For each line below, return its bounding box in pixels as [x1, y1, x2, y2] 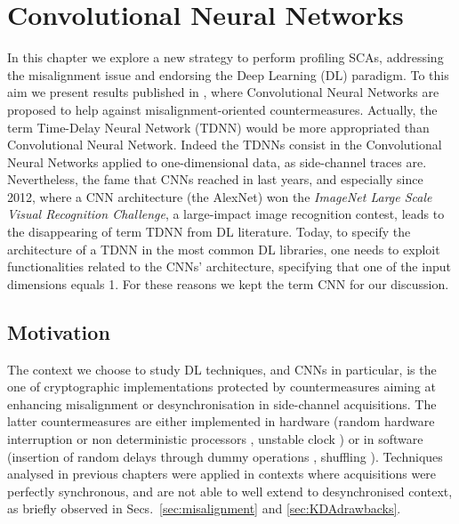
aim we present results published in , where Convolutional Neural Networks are [7, 83, 439, 101]
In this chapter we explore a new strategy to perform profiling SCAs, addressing [7, 48, 444, 67]
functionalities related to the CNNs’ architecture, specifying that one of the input [7, 257, 451, 276]
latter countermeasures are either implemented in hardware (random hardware [7, 412, 435, 431]
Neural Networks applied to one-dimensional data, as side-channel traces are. [7, 152, 427, 171]
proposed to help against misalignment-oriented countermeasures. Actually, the [7, 100, 438, 118]
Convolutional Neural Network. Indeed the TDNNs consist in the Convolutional [7, 135, 442, 154]
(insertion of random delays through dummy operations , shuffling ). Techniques [7, 447, 443, 465]
